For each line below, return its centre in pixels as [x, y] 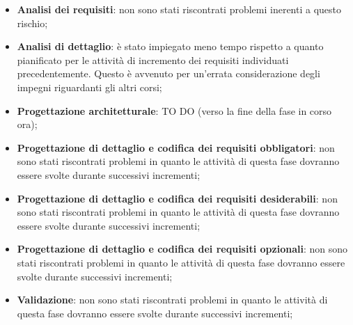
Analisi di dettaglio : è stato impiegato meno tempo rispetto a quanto [170, 46]
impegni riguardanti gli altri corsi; [89, 87]
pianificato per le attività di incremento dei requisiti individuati [153, 60]
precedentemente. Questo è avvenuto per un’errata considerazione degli [168, 73]
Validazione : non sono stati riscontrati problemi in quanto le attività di [172, 300]
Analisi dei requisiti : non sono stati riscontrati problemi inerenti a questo [179, 9]
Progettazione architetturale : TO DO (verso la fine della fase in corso [174, 110]
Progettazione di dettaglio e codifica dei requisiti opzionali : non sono [182, 249]
